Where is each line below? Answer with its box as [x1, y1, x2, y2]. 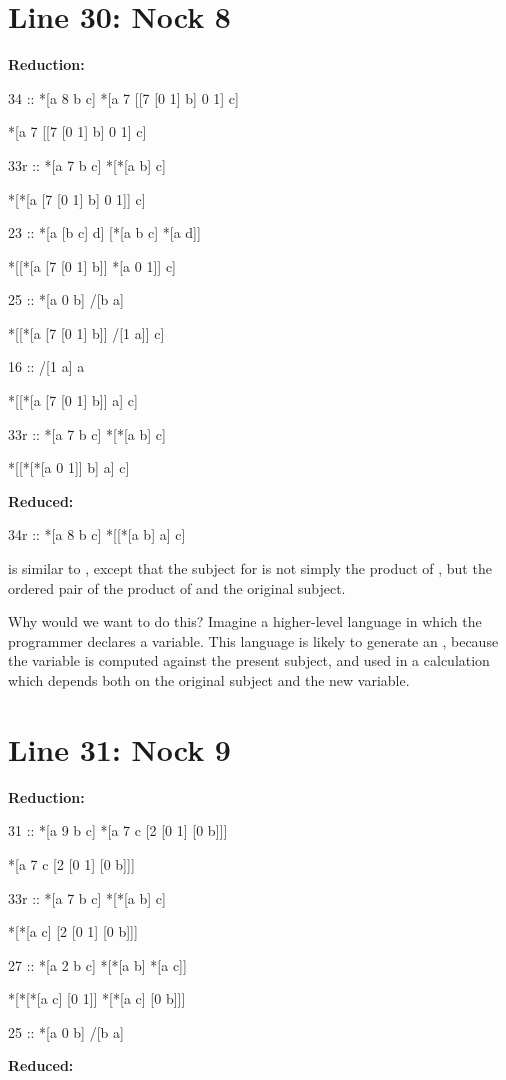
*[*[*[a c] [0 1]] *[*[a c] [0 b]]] [8, 988, 186, 1009]
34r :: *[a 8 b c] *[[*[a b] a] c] [8, 524, 186, 545]
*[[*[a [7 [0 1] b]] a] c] [8, 390, 138, 411]
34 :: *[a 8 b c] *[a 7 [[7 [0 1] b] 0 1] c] [8, 87, 239, 108]
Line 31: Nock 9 [8, 728, 231, 769]
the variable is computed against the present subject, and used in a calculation [8, 650, 490, 671]
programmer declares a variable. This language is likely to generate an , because [8, 630, 499, 651]
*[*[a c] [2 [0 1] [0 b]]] [8, 921, 138, 942]
